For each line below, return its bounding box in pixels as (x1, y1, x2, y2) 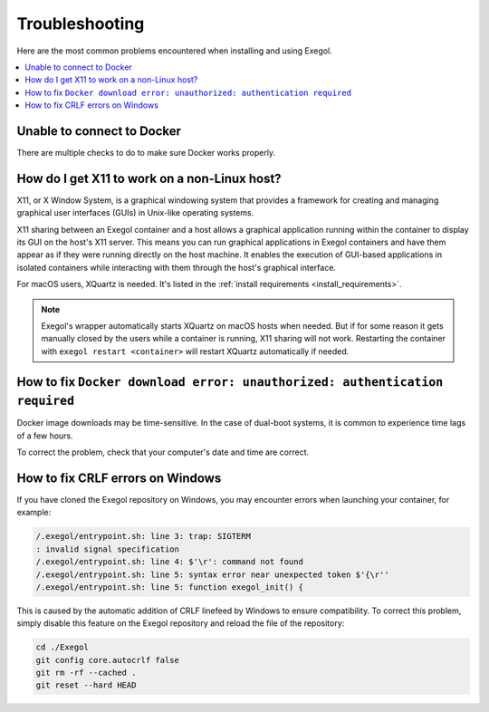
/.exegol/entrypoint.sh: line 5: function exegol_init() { (35, 582, 303, 592)
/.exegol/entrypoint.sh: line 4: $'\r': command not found (35, 557, 303, 567)
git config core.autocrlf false (35, 655, 180, 665)
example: (16, 507, 52, 518)
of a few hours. (16, 430, 74, 441)
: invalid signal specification (35, 544, 180, 554)
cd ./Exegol (35, 642, 90, 652)
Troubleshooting (16, 14, 145, 34)
